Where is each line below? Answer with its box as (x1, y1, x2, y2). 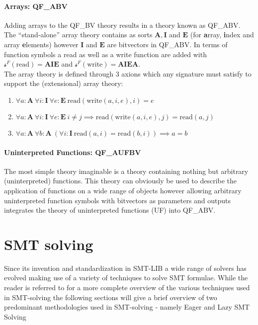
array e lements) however (4, 39, 79, 49)
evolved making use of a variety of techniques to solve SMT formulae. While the (4, 272, 248, 283)
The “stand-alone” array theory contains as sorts (4, 29, 153, 40)
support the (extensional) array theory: (4, 78, 123, 88)
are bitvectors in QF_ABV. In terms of (107, 39, 228, 49)
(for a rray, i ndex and (190, 29, 254, 40)
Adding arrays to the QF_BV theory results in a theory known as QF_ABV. (4, 19, 241, 30)
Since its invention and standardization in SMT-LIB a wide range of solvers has (4, 262, 247, 273)
